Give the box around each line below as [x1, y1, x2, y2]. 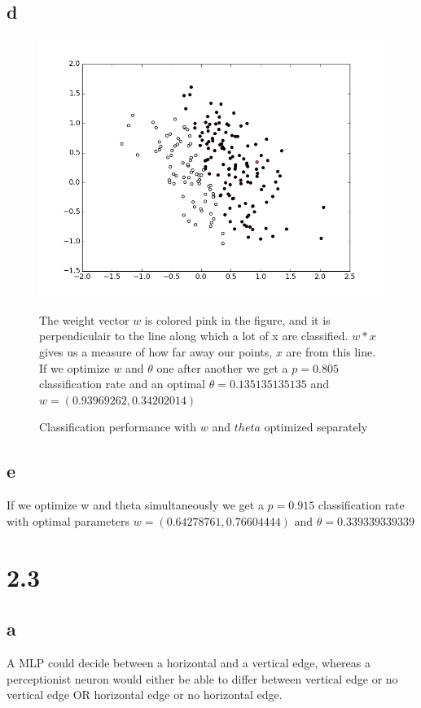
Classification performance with [39, 418, 197, 435]
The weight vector [39, 311, 129, 328]
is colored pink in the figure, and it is [144, 311, 331, 328]
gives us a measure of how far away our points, [39, 343, 273, 360]
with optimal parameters [7, 512, 130, 529]
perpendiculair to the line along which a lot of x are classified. [39, 327, 349, 344]
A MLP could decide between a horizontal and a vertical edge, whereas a [7, 653, 371, 671]
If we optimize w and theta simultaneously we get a [7, 496, 264, 514]
